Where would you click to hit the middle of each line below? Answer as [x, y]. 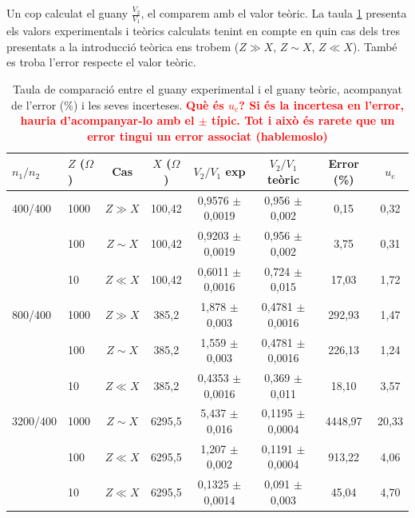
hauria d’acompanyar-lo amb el [107, 120]
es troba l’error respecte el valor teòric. [101, 62]
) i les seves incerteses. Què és [148, 104]
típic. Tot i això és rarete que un [303, 120]
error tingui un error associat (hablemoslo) [207, 135]
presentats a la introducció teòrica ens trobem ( [123, 46]
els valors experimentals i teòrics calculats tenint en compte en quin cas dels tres [204, 31]
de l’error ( [38, 104]
